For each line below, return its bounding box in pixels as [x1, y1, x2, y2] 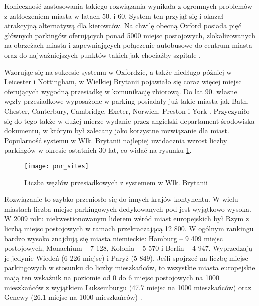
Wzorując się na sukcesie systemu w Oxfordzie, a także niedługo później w [4, 66, 232, 77]
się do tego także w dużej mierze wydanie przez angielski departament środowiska [4, 115, 255, 126]
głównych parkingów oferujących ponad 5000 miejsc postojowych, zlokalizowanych [4, 30, 255, 40]
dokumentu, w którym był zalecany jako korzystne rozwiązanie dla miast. [4, 125, 229, 136]
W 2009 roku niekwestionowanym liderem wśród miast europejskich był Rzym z [4, 213, 249, 224]
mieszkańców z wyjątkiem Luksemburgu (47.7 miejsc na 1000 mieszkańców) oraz [4, 282, 251, 292]
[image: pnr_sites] [24, 162, 89, 170]
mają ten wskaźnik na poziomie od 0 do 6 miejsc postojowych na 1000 [4, 272, 219, 282]
